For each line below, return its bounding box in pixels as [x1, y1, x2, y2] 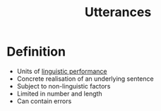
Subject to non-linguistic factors [16, 81, 111, 90]
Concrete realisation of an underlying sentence [16, 74, 154, 83]
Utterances [84, 4, 152, 20]
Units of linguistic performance [16, 67, 107, 75]
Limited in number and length [16, 89, 103, 98]
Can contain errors [16, 96, 72, 105]
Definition [6, 44, 66, 60]
